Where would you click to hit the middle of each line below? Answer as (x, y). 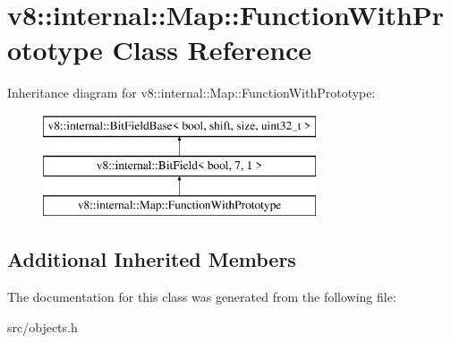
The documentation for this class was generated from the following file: (202, 297)
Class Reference (212, 50)
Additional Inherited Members (152, 259)
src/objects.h (43, 326)
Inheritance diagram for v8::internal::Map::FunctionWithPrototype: (191, 93)
